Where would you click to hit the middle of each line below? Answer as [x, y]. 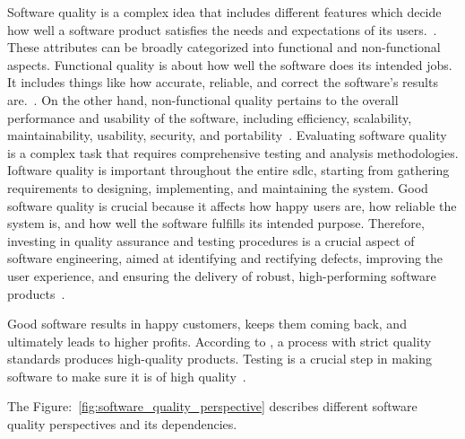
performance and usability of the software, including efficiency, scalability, [210, 117]
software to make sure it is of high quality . [127, 376]
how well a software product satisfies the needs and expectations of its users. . [222, 29]
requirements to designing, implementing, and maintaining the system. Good [218, 187]
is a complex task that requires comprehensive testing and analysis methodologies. [233, 152]
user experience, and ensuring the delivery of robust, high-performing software [222, 275]
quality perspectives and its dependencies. [122, 424]
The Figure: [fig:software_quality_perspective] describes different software [212, 406]
